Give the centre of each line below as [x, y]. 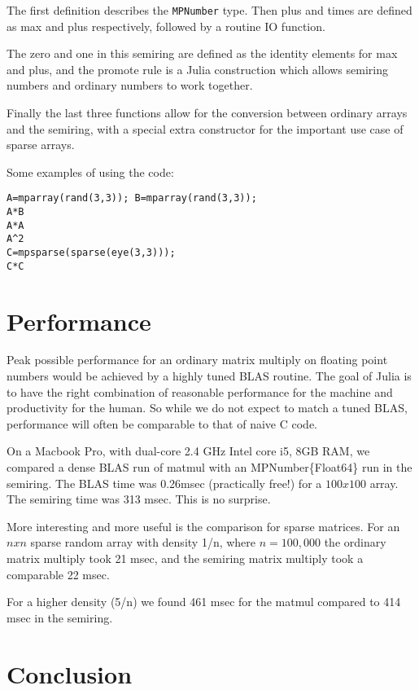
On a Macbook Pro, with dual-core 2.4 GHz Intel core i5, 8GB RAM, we [188, 451]
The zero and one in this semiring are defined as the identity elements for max [202, 53]
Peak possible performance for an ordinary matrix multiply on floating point [197, 360]
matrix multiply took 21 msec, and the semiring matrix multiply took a [185, 558]
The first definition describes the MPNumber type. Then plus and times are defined [209, 10]
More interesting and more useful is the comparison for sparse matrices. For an [203, 526]
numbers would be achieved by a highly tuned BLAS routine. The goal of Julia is [209, 376]
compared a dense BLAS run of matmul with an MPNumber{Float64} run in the [209, 467]
